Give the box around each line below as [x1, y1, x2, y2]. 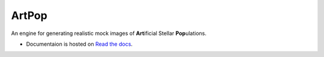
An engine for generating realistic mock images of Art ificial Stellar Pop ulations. [11, 30, 207, 37]
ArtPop [11, 9, 47, 22]
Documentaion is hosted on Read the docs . [26, 40, 133, 47]
